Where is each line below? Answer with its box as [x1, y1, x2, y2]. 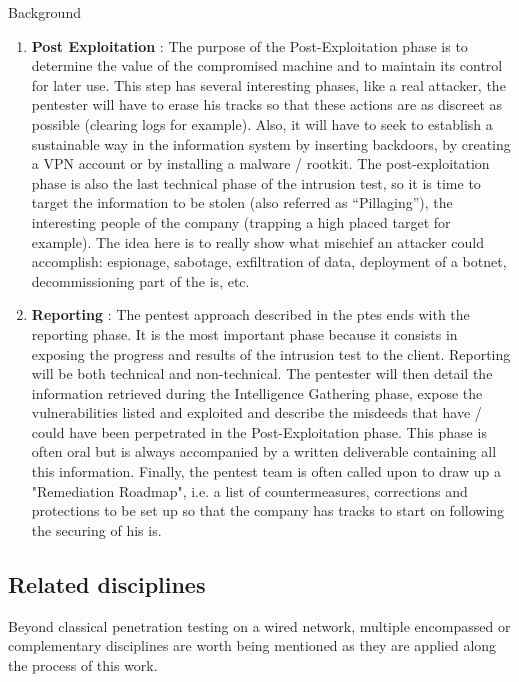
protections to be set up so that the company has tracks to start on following [31, 500, 505, 521]
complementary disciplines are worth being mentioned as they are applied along [8, 635, 497, 656]
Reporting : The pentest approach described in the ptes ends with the [31, 304, 470, 325]
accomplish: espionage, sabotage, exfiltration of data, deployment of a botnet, [31, 251, 507, 272]
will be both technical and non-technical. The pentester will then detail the [31, 363, 493, 384]
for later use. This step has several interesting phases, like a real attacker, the [31, 74, 506, 95]
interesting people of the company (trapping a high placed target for [31, 211, 451, 232]
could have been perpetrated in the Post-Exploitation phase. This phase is [31, 421, 487, 442]
